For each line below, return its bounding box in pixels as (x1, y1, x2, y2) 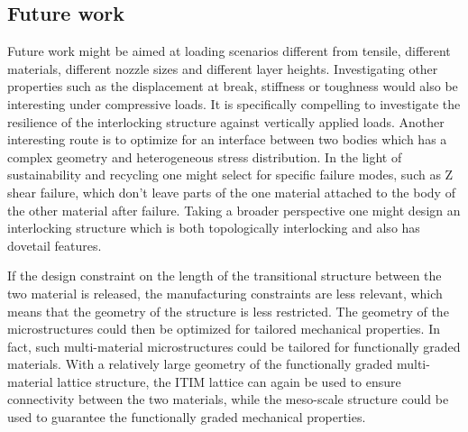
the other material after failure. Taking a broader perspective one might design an (7, 200, 461, 219)
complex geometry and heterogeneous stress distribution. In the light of (7, 147, 402, 166)
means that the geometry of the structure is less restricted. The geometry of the (7, 301, 449, 320)
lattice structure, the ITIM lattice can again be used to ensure (57, 372, 401, 391)
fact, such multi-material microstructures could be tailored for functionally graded (7, 336, 461, 355)
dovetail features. (7, 235, 102, 254)
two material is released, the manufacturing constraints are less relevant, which (7, 283, 443, 302)
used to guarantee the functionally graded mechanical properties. (7, 408, 366, 427)
